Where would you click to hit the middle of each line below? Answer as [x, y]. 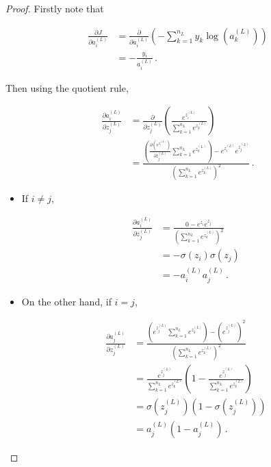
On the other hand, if [66, 301]
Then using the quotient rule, [67, 87]
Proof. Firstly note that [55, 8]
